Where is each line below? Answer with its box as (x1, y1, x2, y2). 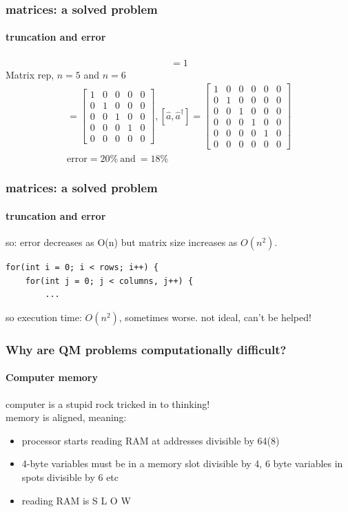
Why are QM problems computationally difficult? (6, 340, 287, 358)
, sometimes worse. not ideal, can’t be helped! (119, 309, 311, 324)
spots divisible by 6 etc (21, 469, 119, 484)
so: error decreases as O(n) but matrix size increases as (6, 235, 238, 249)
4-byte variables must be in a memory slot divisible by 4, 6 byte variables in (21, 456, 343, 471)
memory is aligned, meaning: (6, 410, 127, 424)
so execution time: (6, 309, 82, 324)
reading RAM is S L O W (21, 493, 131, 507)
